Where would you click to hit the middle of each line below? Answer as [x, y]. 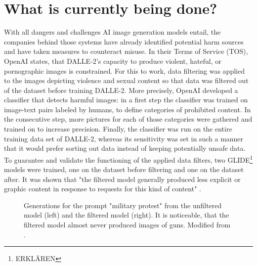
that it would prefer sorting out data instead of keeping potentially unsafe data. [125, 148]
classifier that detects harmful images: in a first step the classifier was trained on [126, 100]
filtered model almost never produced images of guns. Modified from [127, 225]
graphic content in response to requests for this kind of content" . [103, 189]
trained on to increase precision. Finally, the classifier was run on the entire [118, 129]
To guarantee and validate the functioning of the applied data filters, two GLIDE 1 [128, 159]
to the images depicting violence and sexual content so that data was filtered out [126, 80]
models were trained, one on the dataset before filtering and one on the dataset [124, 169]
